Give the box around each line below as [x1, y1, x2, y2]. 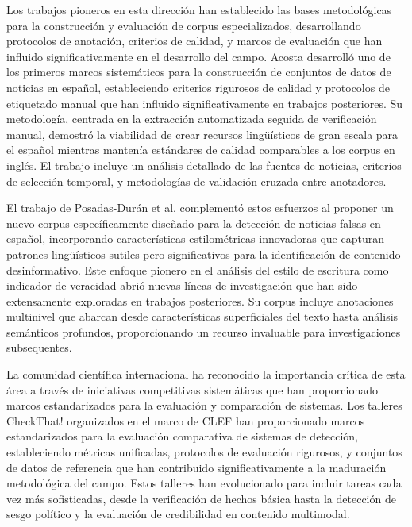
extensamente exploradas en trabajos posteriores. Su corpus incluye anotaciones [6, 292, 394, 309]
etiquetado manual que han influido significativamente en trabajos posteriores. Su [6, 94, 403, 111]
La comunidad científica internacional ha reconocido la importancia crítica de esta [6, 366, 406, 383]
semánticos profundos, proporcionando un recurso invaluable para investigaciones [6, 323, 401, 340]
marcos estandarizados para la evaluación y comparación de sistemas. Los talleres [6, 397, 402, 414]
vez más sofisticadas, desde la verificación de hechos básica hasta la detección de [6, 490, 396, 506]
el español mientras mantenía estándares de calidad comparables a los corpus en [6, 141, 395, 158]
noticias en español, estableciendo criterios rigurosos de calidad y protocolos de [6, 79, 390, 95]
